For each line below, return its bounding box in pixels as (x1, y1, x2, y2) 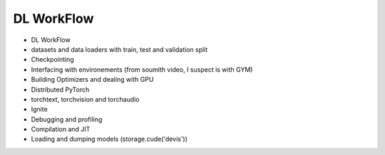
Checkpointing (31, 55, 74, 64)
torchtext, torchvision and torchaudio (31, 95, 140, 103)
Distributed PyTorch (31, 85, 90, 94)
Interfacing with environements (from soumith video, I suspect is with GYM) (31, 65, 253, 74)
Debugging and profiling (31, 114, 103, 124)
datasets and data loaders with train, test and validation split (31, 45, 208, 53)
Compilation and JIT (31, 125, 91, 134)
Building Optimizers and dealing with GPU (31, 75, 154, 84)
